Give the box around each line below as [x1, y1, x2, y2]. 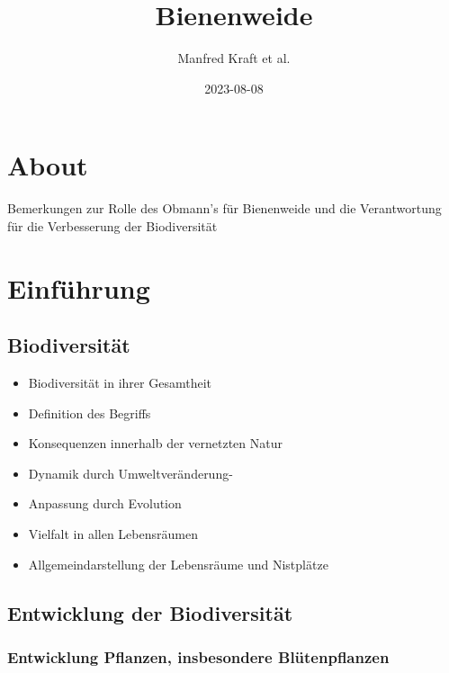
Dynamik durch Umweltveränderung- [28, 463, 233, 482]
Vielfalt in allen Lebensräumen [28, 524, 198, 543]
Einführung [7, 269, 150, 306]
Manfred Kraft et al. [177, 49, 291, 67]
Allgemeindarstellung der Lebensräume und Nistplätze [28, 554, 328, 573]
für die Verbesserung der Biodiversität [7, 216, 218, 235]
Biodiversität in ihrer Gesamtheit [28, 373, 211, 392]
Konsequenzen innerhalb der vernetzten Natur [28, 434, 283, 453]
